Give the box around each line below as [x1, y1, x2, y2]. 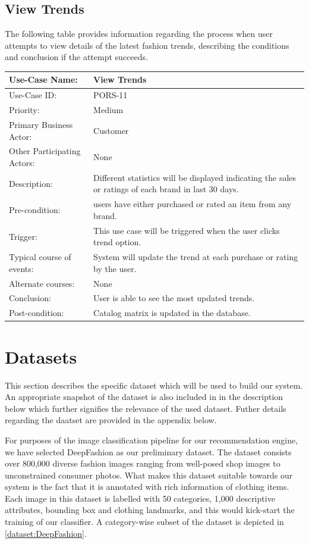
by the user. [93, 262, 137, 274]
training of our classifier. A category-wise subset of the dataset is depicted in [5, 515, 284, 528]
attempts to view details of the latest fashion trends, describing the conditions [5, 39, 289, 51]
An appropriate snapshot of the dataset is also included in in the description [5, 390, 283, 403]
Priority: [9, 104, 40, 116]
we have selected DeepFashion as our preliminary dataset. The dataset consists [5, 445, 292, 458]
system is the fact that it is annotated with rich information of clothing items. [5, 480, 289, 493]
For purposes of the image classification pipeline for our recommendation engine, [5, 433, 298, 446]
